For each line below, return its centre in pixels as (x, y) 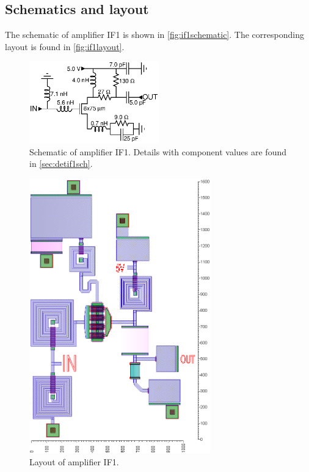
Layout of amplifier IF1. (74, 461)
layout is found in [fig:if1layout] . (65, 46)
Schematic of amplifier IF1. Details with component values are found (158, 151)
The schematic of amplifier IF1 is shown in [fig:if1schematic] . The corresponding (154, 35)
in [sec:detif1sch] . (61, 164)
